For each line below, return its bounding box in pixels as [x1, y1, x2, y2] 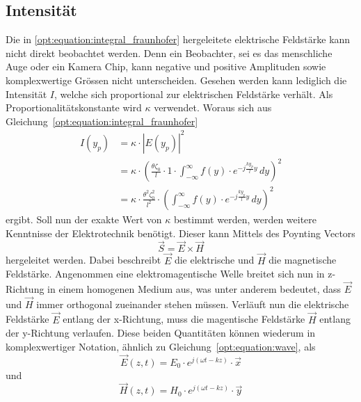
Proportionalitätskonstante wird [6, 100, 142, 115]
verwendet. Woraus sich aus [154, 100, 272, 115]
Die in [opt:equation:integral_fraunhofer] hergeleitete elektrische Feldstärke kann [6, 32, 351, 47]
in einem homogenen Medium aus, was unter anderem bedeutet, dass [47, 281, 342, 296]
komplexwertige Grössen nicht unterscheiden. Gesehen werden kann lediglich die [6, 72, 347, 87]
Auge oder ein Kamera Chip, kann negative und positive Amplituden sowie [6, 59, 326, 74]
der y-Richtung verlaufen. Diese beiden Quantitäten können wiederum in [6, 325, 316, 340]
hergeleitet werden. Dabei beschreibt [6, 252, 161, 267]
